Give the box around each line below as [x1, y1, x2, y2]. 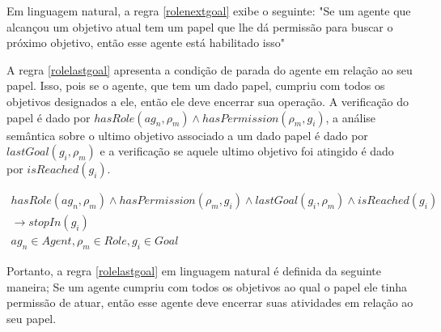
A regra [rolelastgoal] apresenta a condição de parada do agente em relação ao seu [6, 61, 413, 78]
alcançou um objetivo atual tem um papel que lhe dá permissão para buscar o [6, 18, 393, 35]
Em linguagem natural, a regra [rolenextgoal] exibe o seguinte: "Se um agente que [6, 2, 411, 19]
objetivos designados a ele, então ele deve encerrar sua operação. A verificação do [6, 92, 409, 109]
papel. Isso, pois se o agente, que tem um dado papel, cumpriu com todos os [6, 77, 385, 94]
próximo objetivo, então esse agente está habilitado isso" [6, 34, 285, 51]
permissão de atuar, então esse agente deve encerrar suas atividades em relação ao [6, 294, 413, 311]
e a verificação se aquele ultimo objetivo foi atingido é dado [100, 143, 394, 160]
